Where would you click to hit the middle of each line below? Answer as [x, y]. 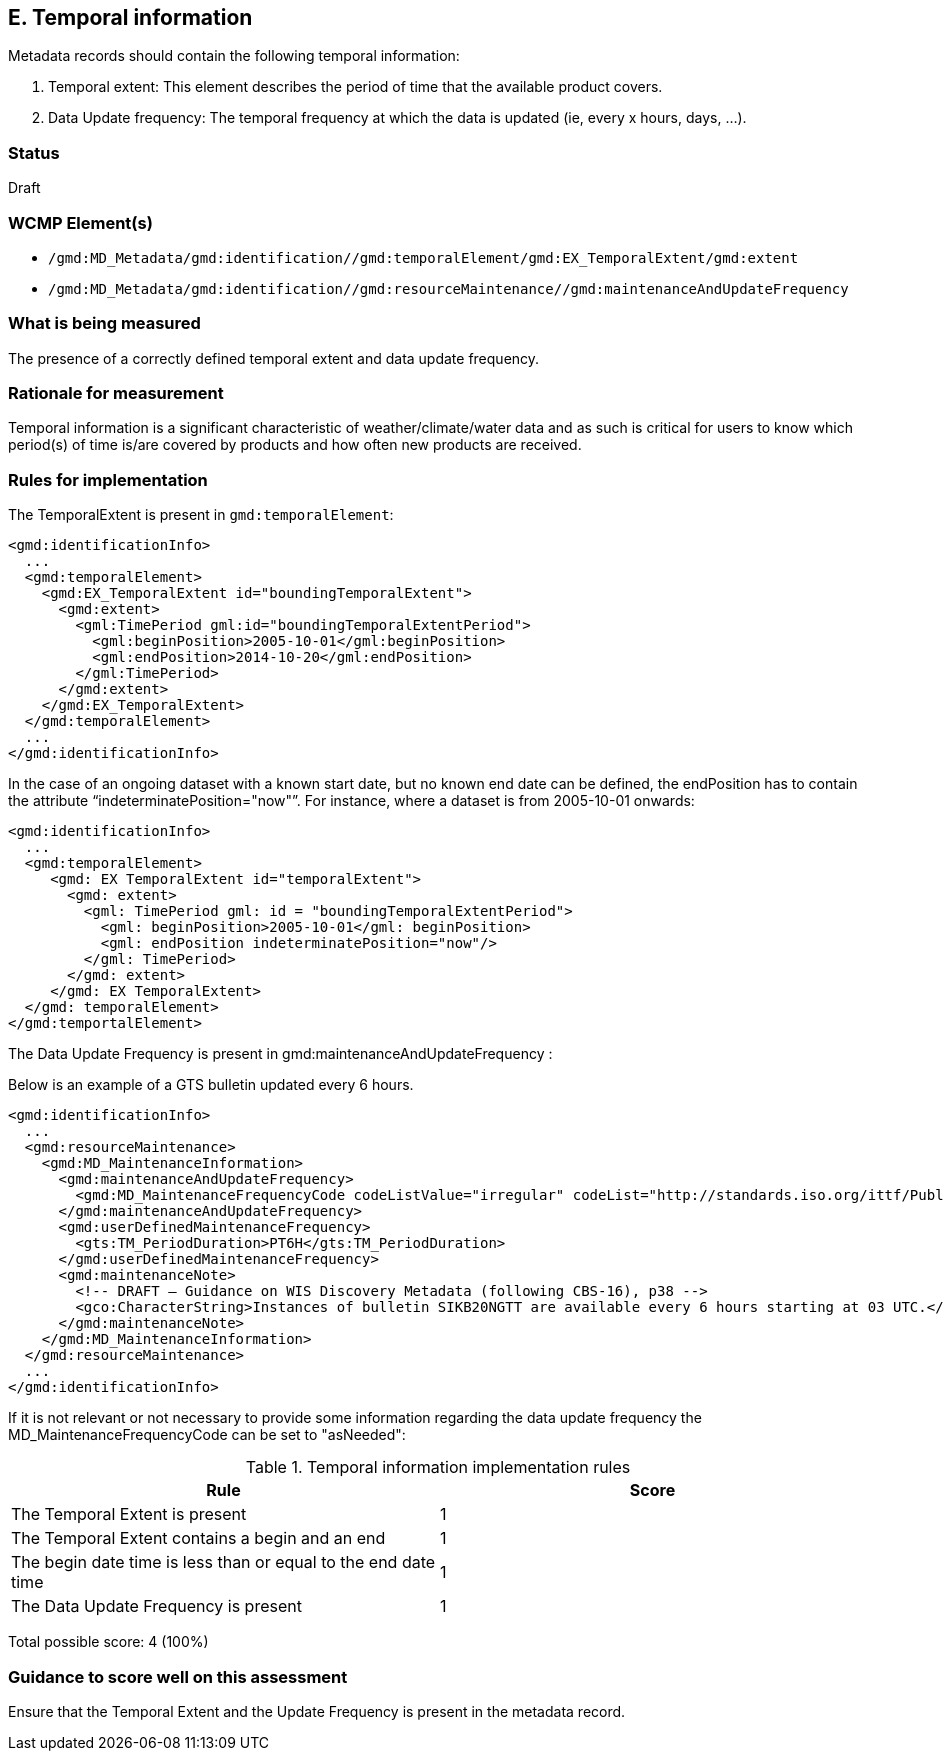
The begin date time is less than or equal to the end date [223, 1562]
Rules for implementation [108, 479]
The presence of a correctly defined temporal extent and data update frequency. [274, 358]
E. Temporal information [130, 17]
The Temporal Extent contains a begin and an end [198, 1538]
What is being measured [104, 323]
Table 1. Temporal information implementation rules [438, 1467]
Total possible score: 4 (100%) [108, 1642]
